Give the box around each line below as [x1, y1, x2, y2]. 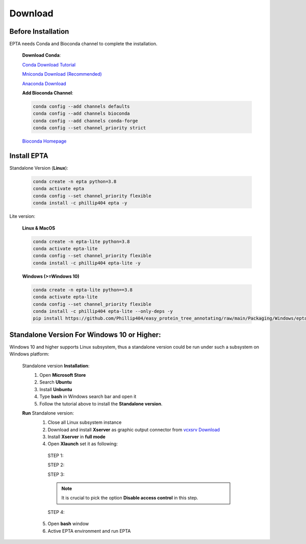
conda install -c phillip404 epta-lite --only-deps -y [33, 308, 173, 314]
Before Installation [9, 27, 69, 36]
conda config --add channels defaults [33, 104, 130, 109]
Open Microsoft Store [39, 372, 86, 378]
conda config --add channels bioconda [33, 110, 130, 117]
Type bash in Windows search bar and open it [39, 394, 137, 400]
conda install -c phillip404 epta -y [33, 200, 127, 206]
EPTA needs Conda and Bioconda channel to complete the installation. [9, 41, 158, 47]
